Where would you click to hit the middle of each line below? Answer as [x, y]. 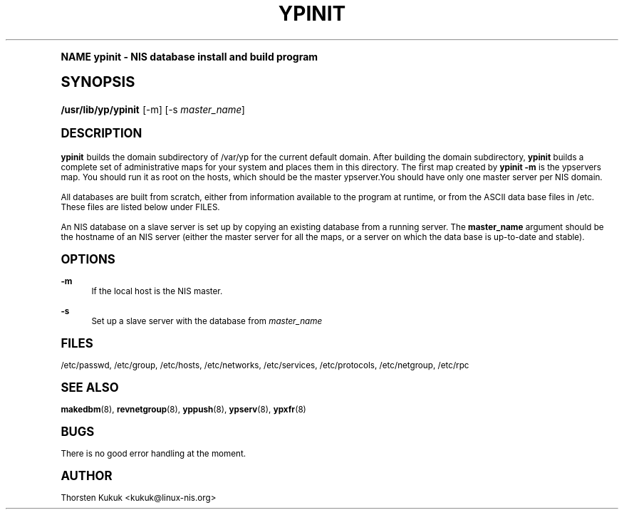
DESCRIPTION [102, 133]
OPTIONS [88, 259]
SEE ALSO [90, 387]
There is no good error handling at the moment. [154, 453]
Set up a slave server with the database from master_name [207, 321]
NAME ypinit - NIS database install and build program [189, 56]
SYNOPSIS [98, 81]
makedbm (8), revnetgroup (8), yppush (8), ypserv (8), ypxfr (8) [183, 409]
